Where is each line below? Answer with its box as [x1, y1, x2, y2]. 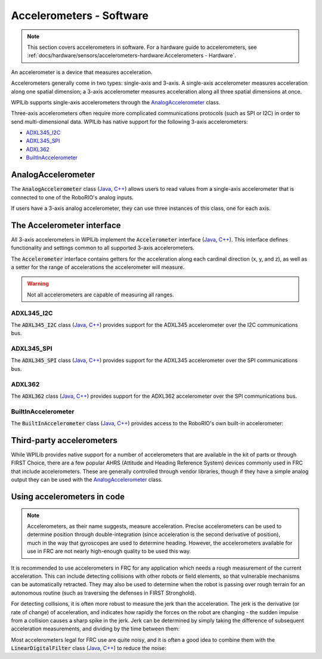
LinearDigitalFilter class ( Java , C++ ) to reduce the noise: [11, 645, 166, 652]
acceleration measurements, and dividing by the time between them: [11, 625, 180, 632]
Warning [27, 280, 49, 287]
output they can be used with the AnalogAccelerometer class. [11, 476, 163, 483]
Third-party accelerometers [11, 435, 117, 445]
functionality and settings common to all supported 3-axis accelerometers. [11, 245, 195, 252]
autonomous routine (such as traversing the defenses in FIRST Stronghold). [11, 589, 197, 596]
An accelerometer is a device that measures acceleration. [11, 69, 153, 76]
